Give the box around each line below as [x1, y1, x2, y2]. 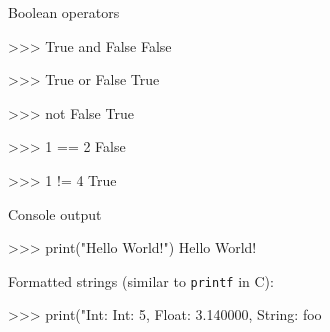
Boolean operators [8, 2, 120, 22]
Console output [8, 203, 102, 224]
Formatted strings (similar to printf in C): [8, 270, 274, 291]
